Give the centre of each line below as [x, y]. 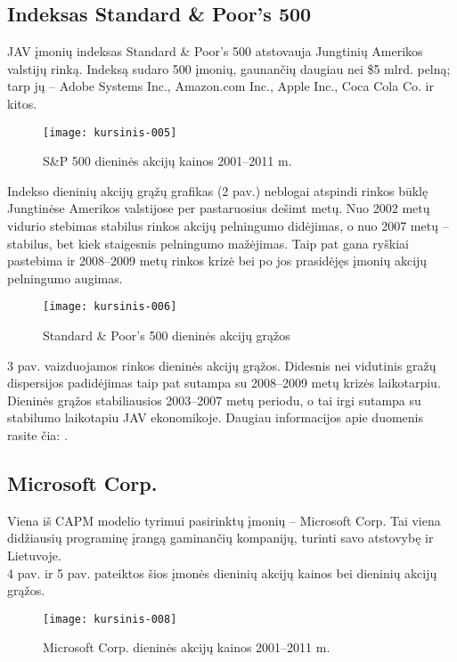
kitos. [22, 103]
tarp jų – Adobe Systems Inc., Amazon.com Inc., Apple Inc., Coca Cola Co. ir [220, 86]
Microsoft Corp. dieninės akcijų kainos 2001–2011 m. [187, 647]
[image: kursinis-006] [110, 307]
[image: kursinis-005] [110, 132]
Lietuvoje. [34, 555]
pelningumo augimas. [65, 278]
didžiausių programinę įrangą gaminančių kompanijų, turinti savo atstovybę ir [220, 538]
